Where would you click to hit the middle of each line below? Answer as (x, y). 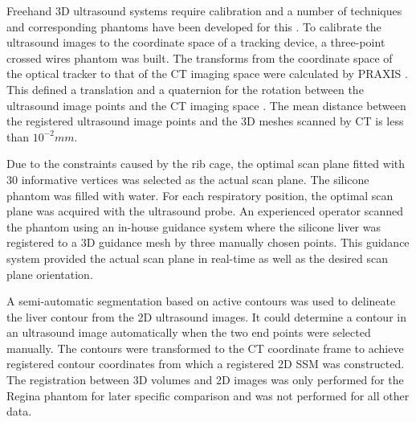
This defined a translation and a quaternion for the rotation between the (185, 89)
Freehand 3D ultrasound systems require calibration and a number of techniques (204, 10)
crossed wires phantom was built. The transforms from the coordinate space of (200, 57)
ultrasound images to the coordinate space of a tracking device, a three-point (196, 42)
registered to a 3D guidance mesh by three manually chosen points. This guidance (208, 242)
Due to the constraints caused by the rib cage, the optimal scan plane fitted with (206, 164)
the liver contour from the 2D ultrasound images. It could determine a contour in (206, 316)
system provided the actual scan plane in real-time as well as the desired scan (198, 258)
